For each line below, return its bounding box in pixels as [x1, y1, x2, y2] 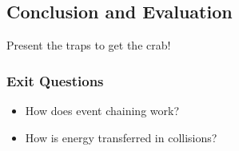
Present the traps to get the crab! [6, 37, 171, 54]
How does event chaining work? [25, 102, 180, 119]
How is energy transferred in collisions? [25, 129, 217, 145]
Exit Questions [6, 70, 104, 90]
